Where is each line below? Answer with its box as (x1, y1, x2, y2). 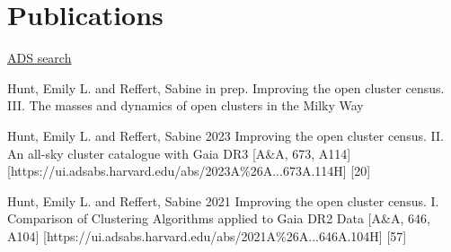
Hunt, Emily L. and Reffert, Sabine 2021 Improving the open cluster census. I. (7, 191, 439, 210)
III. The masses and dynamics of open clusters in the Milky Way (7, 96, 364, 115)
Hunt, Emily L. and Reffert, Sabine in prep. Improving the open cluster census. (7, 78, 445, 97)
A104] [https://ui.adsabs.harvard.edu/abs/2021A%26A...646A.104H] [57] (7, 226, 407, 245)
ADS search (7, 48, 72, 67)
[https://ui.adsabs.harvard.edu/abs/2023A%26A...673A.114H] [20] (7, 161, 371, 180)
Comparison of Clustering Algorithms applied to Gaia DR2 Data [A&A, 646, (7, 209, 430, 228)
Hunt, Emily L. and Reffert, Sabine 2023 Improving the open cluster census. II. (7, 126, 444, 144)
